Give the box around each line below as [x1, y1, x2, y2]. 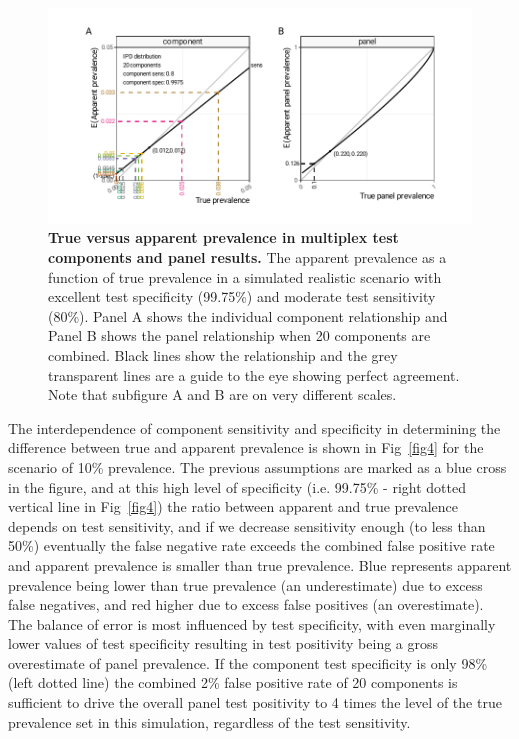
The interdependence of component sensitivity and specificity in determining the [8, 417, 501, 438]
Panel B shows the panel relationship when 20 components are [48, 325, 431, 346]
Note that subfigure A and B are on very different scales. [48, 384, 397, 405]
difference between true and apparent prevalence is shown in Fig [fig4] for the [8, 437, 484, 458]
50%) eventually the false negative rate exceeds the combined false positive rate [8, 535, 495, 556]
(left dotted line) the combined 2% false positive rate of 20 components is [8, 672, 458, 693]
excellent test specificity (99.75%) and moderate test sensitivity [48, 286, 436, 307]
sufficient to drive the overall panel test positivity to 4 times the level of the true [8, 692, 502, 713]
